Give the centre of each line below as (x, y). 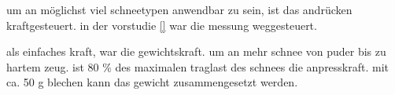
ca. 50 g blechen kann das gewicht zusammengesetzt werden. (152, 82)
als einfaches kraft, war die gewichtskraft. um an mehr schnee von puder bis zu (196, 51)
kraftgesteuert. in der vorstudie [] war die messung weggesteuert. (162, 25)
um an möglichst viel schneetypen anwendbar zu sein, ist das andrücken (179, 9)
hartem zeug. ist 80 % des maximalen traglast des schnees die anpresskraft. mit (198, 66)
